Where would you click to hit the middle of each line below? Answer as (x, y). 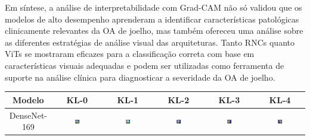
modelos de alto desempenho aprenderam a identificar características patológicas (152, 19)
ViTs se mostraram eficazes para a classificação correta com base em (130, 54)
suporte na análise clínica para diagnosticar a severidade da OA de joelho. (140, 77)
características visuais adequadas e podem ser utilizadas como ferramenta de (145, 65)
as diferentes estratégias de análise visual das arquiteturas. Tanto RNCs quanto (150, 42)
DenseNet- (28, 115)
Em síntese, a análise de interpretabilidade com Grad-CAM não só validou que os (154, 7)
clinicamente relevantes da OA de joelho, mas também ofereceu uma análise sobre (154, 31)
